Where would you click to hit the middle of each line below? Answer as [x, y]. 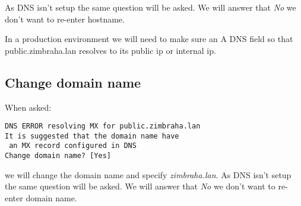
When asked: [28, 107]
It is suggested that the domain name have [92, 136]
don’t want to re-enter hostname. [65, 19]
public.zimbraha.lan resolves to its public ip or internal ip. [110, 50]
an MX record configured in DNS [73, 146]
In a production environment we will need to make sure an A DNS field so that [149, 39]
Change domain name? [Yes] [58, 156]
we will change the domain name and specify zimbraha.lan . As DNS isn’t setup [148, 174]
